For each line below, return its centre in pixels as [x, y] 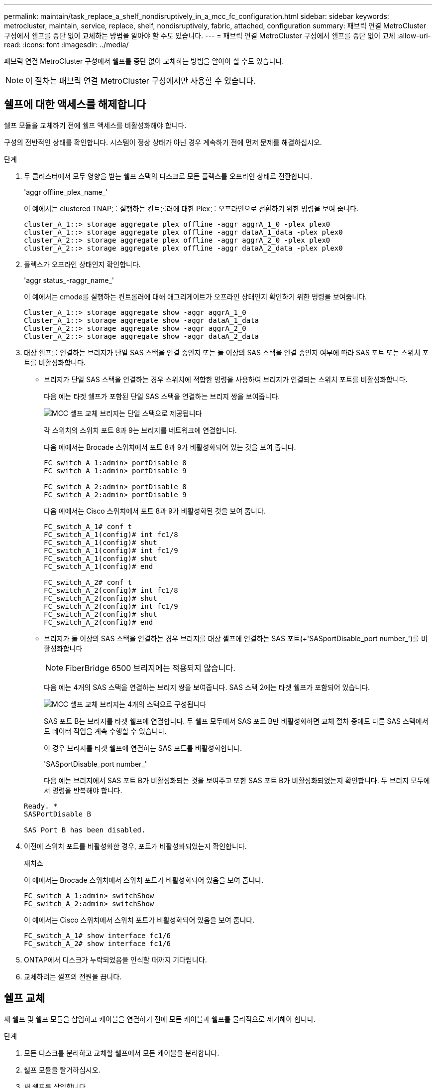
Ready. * [41, 806]
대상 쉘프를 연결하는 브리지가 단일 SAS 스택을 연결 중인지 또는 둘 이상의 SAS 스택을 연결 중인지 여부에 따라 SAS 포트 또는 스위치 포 [226, 352]
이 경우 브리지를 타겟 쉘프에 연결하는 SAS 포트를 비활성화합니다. [143, 748]
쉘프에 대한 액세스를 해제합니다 [75, 105]
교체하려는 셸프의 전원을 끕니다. [73, 976]
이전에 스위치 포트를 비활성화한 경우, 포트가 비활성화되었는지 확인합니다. [135, 846]
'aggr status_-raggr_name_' [69, 280]
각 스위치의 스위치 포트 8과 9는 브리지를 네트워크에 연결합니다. [140, 430]
